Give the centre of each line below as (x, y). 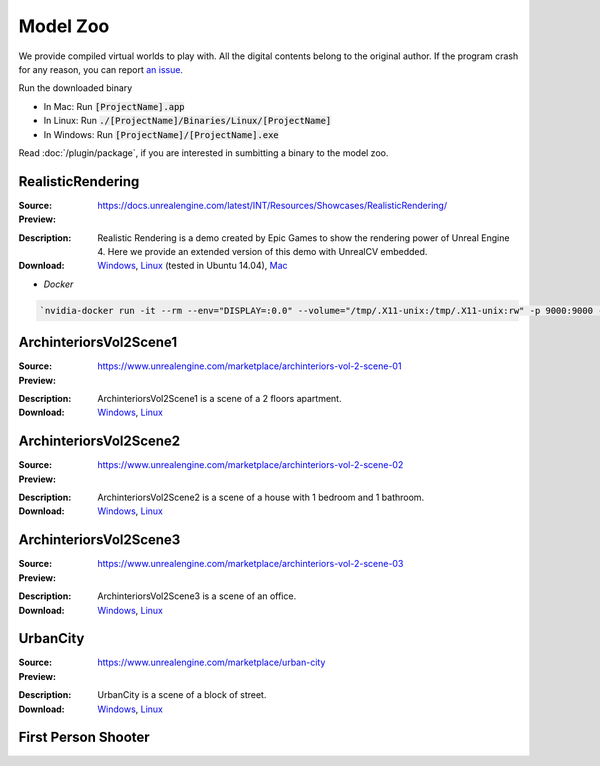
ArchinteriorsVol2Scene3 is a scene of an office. (197, 596)
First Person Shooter (84, 737)
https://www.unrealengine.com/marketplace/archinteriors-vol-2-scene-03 (250, 564)
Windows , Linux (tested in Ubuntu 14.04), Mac (193, 266)
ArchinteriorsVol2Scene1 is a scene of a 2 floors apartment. (219, 399)
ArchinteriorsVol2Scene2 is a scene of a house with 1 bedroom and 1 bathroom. (261, 497)
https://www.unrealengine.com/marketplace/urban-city (211, 662)
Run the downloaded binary (75, 88)
